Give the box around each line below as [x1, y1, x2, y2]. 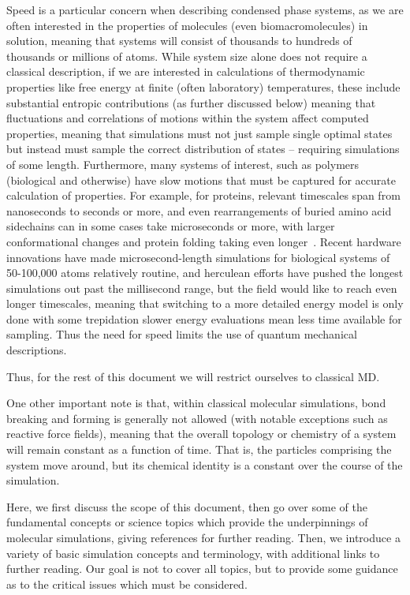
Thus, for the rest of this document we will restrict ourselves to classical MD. [6, 368, 380, 384]
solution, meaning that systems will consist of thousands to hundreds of [6, 32, 352, 49]
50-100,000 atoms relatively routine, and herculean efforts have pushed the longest [6, 264, 404, 281]
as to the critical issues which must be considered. [6, 575, 248, 592]
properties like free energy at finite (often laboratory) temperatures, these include [6, 78, 401, 95]
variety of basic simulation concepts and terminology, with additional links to [6, 544, 380, 561]
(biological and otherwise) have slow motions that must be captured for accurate [6, 171, 396, 188]
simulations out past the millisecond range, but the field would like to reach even [6, 279, 397, 296]
